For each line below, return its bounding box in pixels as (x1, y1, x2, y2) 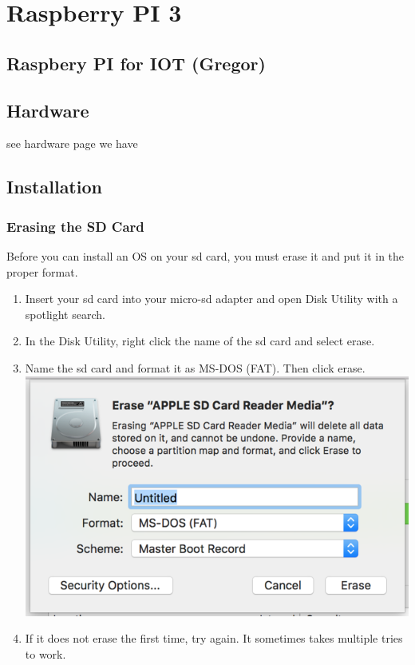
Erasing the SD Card (6, 216, 144, 236)
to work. (25, 645, 66, 662)
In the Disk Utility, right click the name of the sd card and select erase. (25, 332, 375, 349)
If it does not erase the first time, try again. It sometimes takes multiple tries (25, 630, 403, 647)
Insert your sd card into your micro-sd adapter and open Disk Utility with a (25, 290, 398, 307)
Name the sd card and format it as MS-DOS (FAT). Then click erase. (25, 359, 366, 376)
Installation (6, 174, 102, 199)
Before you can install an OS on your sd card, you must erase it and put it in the (6, 247, 405, 264)
